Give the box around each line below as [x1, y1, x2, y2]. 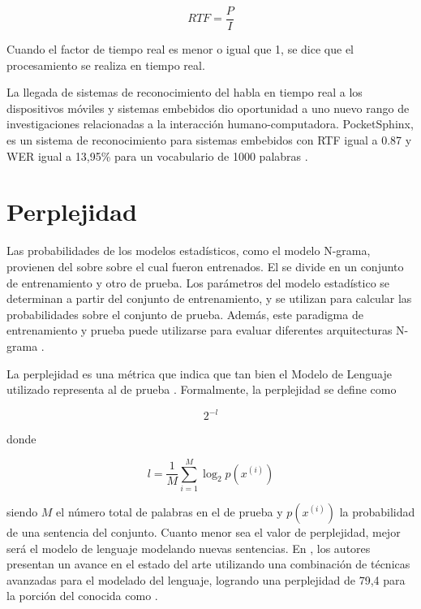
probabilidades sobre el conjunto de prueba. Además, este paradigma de [6, 305, 363, 322]
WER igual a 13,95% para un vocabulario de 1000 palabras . [6, 147, 308, 164]
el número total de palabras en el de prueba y [56, 503, 283, 520]
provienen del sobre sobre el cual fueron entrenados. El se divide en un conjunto [6, 257, 404, 274]
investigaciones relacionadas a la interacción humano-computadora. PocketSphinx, [6, 115, 414, 132]
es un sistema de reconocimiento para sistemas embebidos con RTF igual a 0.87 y [6, 132, 412, 149]
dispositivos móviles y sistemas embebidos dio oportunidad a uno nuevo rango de [6, 99, 410, 116]
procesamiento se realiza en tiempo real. [6, 56, 205, 73]
